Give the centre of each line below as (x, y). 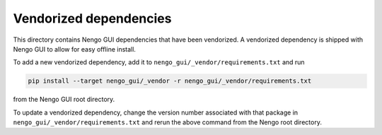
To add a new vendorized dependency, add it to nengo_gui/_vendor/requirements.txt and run (159, 62)
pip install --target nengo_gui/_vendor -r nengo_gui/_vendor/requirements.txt (170, 81)
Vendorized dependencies (92, 18)
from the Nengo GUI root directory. (64, 100)
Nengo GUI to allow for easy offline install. (74, 49)
